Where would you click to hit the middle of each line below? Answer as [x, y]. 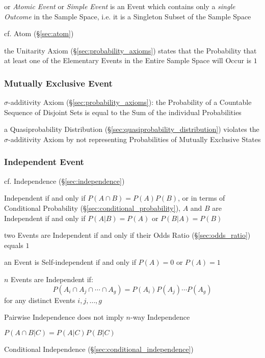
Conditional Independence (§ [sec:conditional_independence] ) [99, 349]
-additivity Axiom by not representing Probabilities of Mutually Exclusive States [135, 139]
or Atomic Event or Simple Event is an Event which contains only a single [120, 6]
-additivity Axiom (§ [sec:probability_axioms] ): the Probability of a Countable [130, 102]
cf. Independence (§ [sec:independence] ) [64, 181]
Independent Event [44, 162]
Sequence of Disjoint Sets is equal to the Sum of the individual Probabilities [123, 112]
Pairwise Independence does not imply [64, 317]
